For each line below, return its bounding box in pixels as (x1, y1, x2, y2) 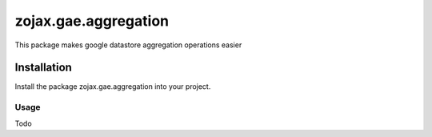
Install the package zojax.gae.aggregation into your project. (14, 82, 211, 91)
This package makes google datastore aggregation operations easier (14, 40, 242, 50)
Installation (14, 61, 72, 75)
